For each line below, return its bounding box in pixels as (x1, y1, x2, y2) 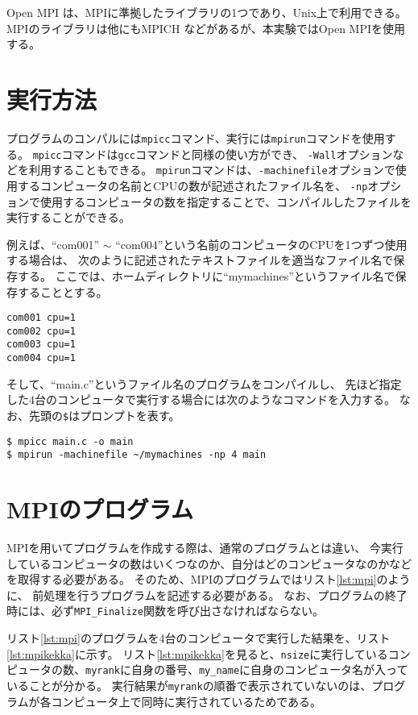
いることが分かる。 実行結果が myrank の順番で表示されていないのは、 (6, 676, 372, 693)
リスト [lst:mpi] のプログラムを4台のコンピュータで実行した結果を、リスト (6, 630, 391, 646)
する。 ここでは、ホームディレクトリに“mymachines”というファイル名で (17, 267, 395, 284)
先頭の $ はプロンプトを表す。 (28, 406, 180, 423)
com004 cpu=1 (6, 352, 76, 364)
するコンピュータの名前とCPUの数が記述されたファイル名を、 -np (17, 177, 368, 193)
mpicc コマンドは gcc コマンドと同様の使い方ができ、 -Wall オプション (32, 145, 393, 162)
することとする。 (17, 283, 108, 300)
